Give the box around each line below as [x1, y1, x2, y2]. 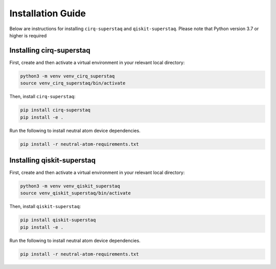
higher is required [9, 32, 47, 38]
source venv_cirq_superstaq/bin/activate [20, 80, 126, 86]
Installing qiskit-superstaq [9, 156, 96, 165]
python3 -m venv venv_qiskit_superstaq [20, 183, 120, 189]
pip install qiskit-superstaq [20, 217, 96, 223]
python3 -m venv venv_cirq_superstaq [20, 73, 115, 79]
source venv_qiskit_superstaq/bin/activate [20, 190, 131, 196]
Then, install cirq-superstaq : [9, 94, 76, 100]
